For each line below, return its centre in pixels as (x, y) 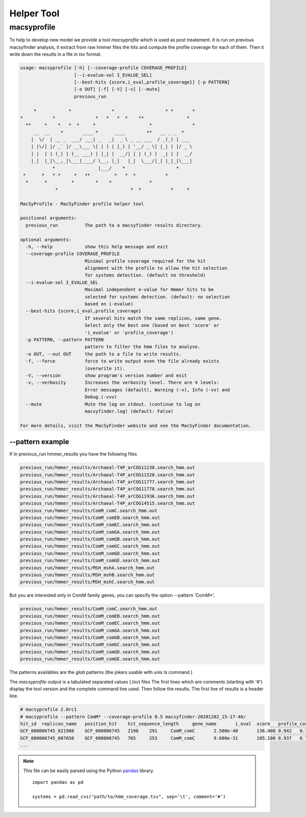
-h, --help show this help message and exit (97, 246)
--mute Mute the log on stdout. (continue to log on (113, 404)
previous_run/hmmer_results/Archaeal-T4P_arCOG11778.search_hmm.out (108, 489)
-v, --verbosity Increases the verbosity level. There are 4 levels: (122, 383)
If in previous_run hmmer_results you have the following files (73, 454)
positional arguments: (48, 218)
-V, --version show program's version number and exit (106, 375)
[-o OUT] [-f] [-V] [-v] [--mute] (117, 89)
